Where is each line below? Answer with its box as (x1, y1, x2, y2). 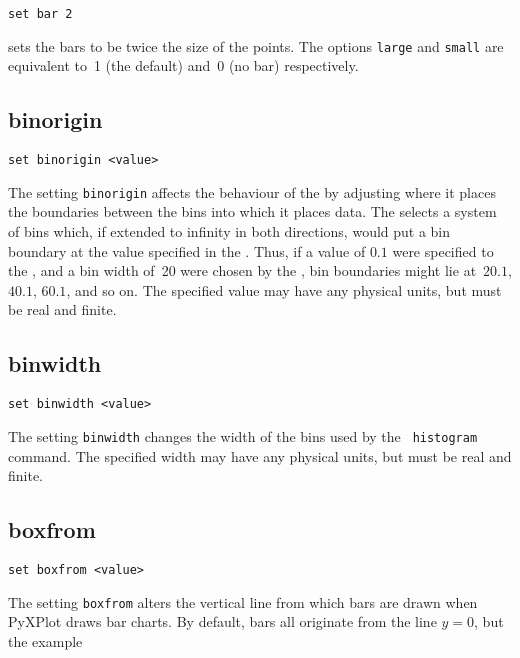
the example (8, 630, 83, 651)
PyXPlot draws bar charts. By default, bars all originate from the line (8, 611, 437, 632)
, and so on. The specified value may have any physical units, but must (66, 279, 502, 300)
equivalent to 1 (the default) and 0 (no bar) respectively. (8, 55, 359, 76)
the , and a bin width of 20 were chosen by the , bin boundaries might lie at (8, 260, 477, 281)
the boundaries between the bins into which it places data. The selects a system (8, 201, 497, 222)
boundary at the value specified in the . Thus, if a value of (8, 240, 366, 261)
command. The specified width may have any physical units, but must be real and (8, 445, 512, 466)
